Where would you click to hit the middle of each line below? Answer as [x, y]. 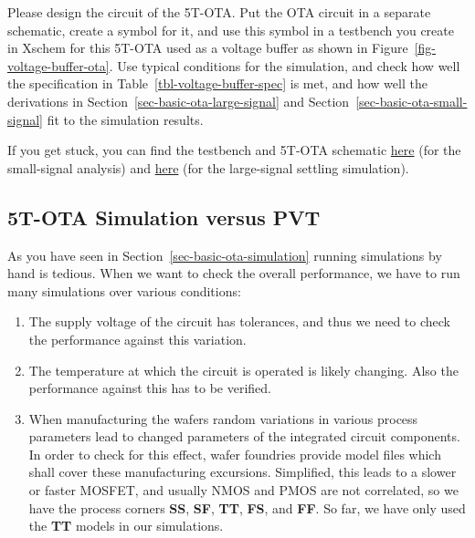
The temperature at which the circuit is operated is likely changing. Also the [243, 370]
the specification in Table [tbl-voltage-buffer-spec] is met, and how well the [217, 83]
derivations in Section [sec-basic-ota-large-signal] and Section [179, 101]
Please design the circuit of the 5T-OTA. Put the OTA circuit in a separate [219, 12]
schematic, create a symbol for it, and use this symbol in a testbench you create [231, 30]
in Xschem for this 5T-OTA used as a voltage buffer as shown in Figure [208, 48]
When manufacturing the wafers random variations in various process [223, 418]
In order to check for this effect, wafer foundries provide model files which [235, 454]
